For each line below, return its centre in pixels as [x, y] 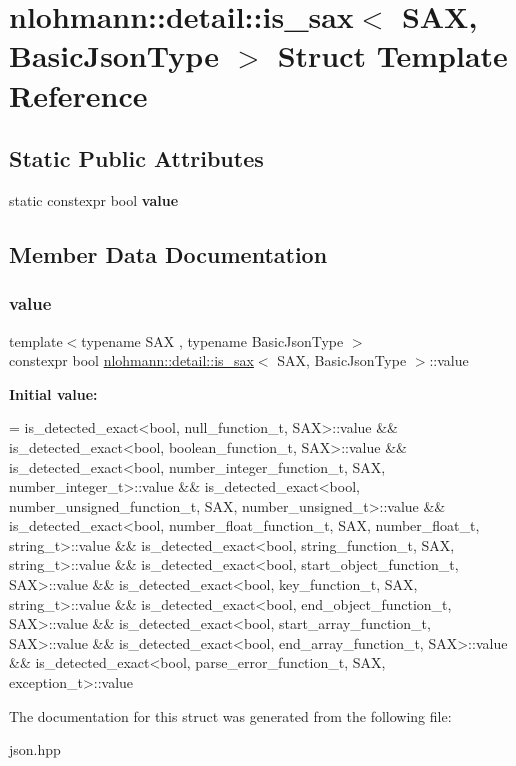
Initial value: [53, 393]
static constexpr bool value [94, 199]
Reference [78, 94]
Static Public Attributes [136, 158]
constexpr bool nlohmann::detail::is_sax [131, 360]
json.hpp [35, 749]
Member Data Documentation [168, 253]
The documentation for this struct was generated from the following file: [230, 715]
